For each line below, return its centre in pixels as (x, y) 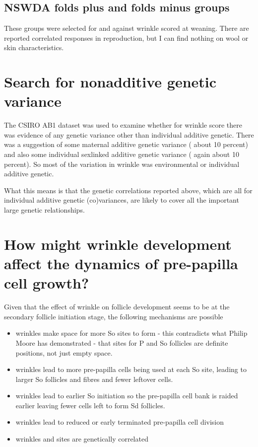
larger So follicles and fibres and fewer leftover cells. (94, 379)
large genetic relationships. (44, 210)
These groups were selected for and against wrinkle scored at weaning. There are (127, 28)
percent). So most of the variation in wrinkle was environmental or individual (122, 164)
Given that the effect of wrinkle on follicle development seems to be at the (117, 307)
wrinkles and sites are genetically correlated (82, 439)
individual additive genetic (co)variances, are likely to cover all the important (122, 200)
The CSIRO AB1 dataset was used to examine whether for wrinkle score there (123, 125)
